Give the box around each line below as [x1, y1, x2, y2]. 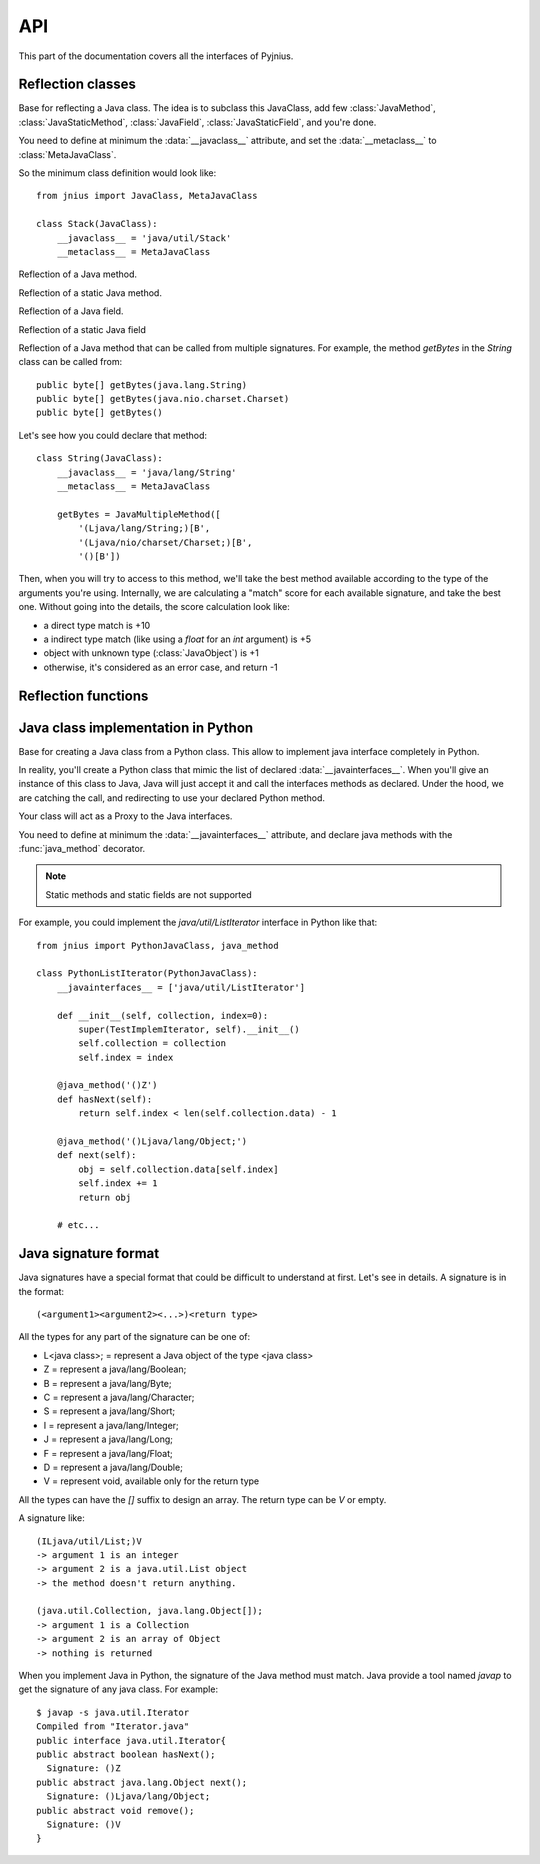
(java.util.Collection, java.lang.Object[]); [36, 1605, 264, 1617]
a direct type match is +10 [43, 619, 151, 631]
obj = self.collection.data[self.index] [78, 1163, 279, 1175]
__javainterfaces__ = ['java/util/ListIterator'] [56, 981, 305, 993]
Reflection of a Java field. [18, 305, 124, 317]
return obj [78, 1191, 132, 1203]
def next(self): [56, 1150, 137, 1161]
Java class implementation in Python [18, 719, 254, 736]
